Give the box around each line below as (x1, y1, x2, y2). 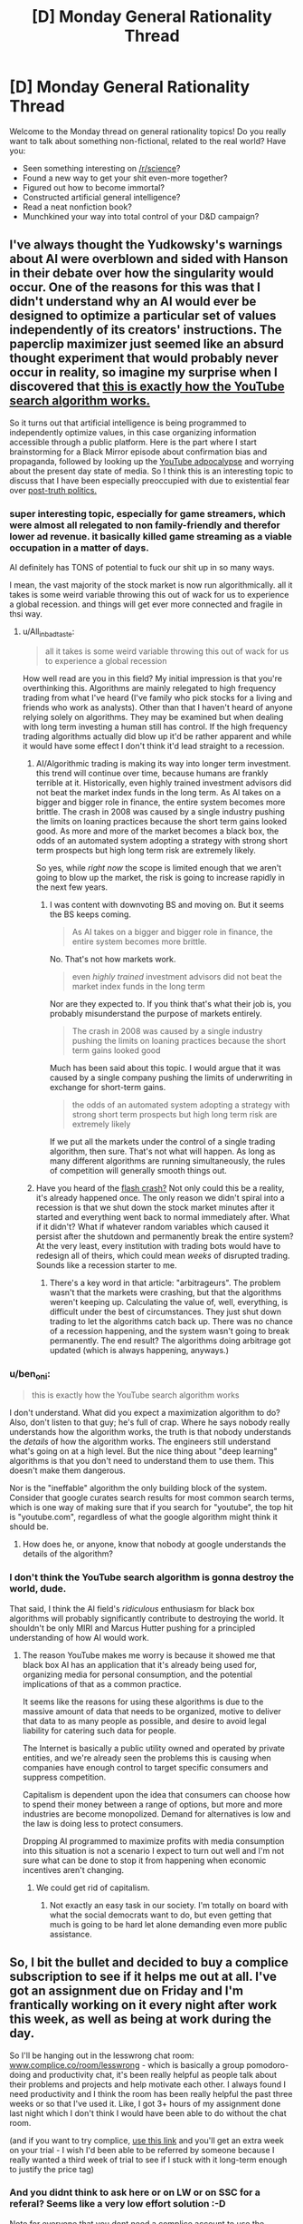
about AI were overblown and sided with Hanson (9, 251, 289, 267)
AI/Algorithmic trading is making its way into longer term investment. (35, 757, 291, 768)
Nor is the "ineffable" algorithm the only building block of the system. (9, 1483, 268, 1494)
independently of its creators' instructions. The (9, 322, 282, 337)
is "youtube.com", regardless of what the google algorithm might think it (9, 1512, 278, 1523)
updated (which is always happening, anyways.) (49, 1344, 229, 1355)
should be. (9, 1521, 50, 1532)
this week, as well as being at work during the (9, 2012, 272, 2027)
